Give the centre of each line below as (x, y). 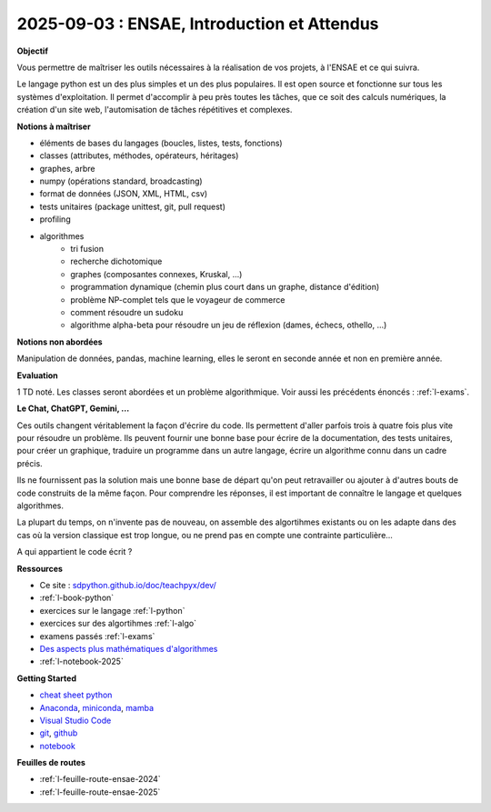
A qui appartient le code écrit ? (75, 552)
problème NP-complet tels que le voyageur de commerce (178, 299)
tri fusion (87, 249)
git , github (59, 733)
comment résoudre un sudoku (127, 312)
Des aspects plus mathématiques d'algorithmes (129, 648)
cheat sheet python (76, 695)
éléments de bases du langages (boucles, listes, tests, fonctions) (161, 143)
